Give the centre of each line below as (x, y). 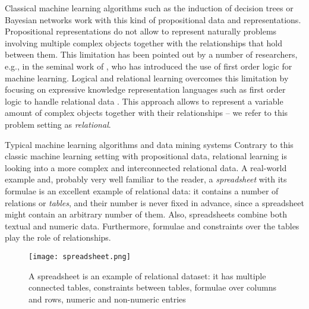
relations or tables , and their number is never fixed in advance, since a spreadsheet (154, 202)
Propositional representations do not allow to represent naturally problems (141, 31)
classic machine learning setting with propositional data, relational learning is (146, 156)
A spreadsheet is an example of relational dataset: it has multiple (147, 275)
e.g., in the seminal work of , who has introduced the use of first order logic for (149, 66)
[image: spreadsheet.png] (80, 256)
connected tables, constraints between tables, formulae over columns (152, 287)
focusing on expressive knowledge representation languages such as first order (145, 89)
